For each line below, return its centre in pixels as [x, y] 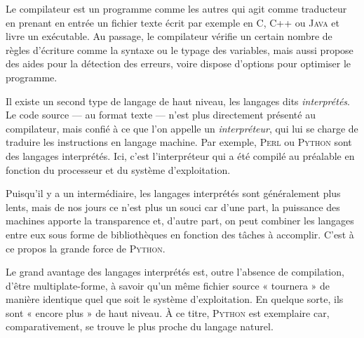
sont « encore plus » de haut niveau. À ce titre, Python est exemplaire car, [168, 312]
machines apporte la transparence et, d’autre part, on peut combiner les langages [180, 221]
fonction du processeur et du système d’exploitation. [118, 169]
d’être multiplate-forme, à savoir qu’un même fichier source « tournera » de [168, 285]
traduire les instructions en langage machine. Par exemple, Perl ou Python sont [179, 142]
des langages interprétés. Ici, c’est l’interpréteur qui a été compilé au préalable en [180, 155]
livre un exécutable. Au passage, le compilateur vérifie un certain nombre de [169, 36]
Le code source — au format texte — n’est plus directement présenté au [161, 115]
